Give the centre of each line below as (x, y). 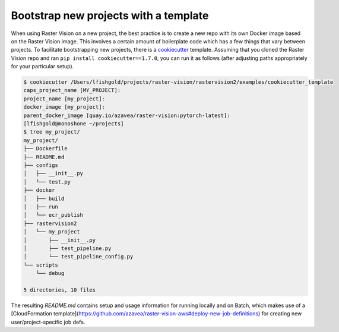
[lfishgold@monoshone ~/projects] (74, 124)
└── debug (50, 273)
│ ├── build (44, 198)
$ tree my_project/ (52, 132)
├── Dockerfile (45, 149)
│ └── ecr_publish (53, 215)
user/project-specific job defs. (48, 322)
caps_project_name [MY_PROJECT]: (72, 90)
